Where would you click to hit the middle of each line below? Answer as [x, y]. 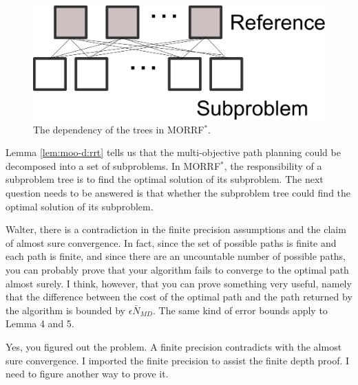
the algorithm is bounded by [65, 310]
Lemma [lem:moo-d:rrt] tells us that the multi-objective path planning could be [173, 152]
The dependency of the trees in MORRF [119, 129]
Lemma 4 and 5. [40, 323]
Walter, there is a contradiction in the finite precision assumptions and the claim [176, 229]
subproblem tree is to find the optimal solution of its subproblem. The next [165, 179]
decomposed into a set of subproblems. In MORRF [113, 165]
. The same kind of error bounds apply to [240, 310]
